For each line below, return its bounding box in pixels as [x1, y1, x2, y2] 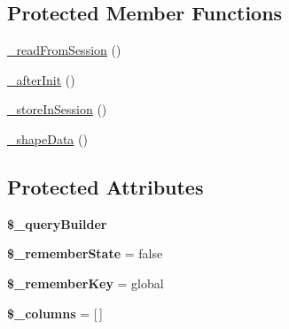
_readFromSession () [7, 41, 121, 59]
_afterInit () [7, 70, 75, 88]
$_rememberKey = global [7, 273, 164, 292]
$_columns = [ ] [7, 303, 103, 322]
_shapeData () [7, 129, 88, 148]
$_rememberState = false [7, 244, 163, 263]
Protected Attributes [7, 172, 204, 200]
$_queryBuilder [7, 214, 107, 233]
